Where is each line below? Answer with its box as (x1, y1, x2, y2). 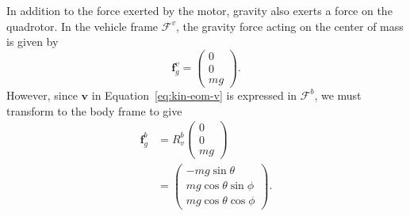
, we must (314, 86, 362, 103)
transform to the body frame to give (6, 102, 182, 119)
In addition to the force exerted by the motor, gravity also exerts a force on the (6, 2, 393, 18)
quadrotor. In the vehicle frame (6, 17, 159, 34)
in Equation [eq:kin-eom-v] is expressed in (91, 86, 297, 103)
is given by (6, 33, 59, 50)
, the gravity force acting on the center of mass (175, 17, 404, 34)
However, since (6, 86, 78, 103)
